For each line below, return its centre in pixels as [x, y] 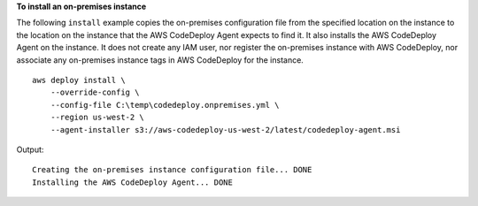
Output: [30, 149]
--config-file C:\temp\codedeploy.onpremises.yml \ [165, 105]
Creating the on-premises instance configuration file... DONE [172, 170]
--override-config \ [95, 92]
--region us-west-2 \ [97, 118]
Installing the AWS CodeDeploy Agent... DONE [133, 182]
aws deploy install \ [79, 80]
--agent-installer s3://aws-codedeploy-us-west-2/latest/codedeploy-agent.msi [225, 130]
